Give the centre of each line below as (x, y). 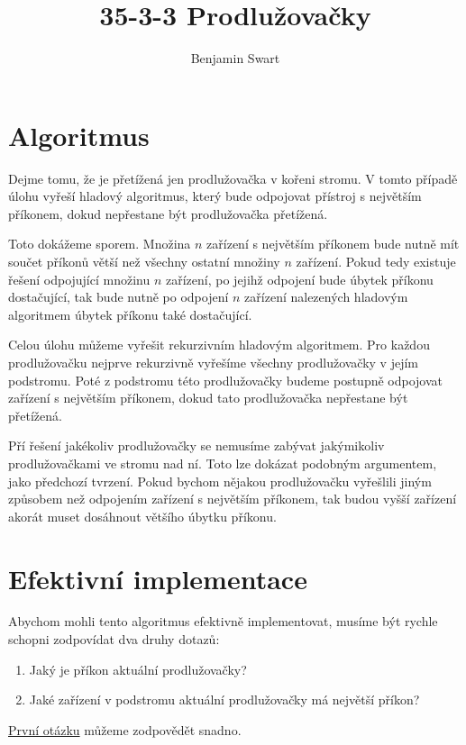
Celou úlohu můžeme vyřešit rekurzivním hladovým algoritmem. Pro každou (219, 345)
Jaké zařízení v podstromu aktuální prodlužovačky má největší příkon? (224, 700)
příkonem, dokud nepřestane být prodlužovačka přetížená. (168, 213)
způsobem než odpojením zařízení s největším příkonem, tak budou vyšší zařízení (233, 499)
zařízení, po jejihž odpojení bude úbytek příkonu (300, 279)
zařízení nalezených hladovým (326, 297)
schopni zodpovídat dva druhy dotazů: (114, 639)
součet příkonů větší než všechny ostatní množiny (144, 262)
